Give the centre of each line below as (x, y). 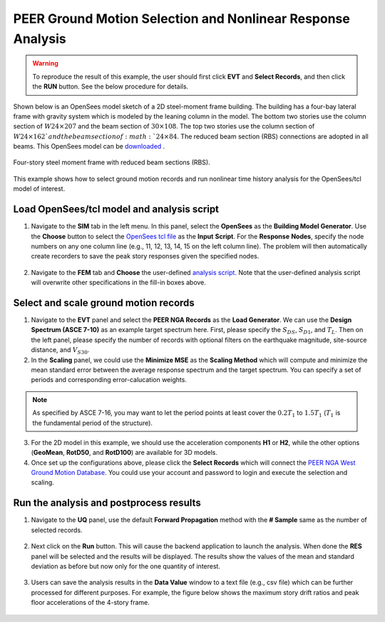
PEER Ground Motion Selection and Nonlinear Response (182, 19)
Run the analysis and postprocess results (107, 503)
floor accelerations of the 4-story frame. (90, 603)
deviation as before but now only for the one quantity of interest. (126, 566)
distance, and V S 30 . (60, 351)
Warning (45, 64)
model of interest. (39, 189)
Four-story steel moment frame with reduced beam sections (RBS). (112, 162)
